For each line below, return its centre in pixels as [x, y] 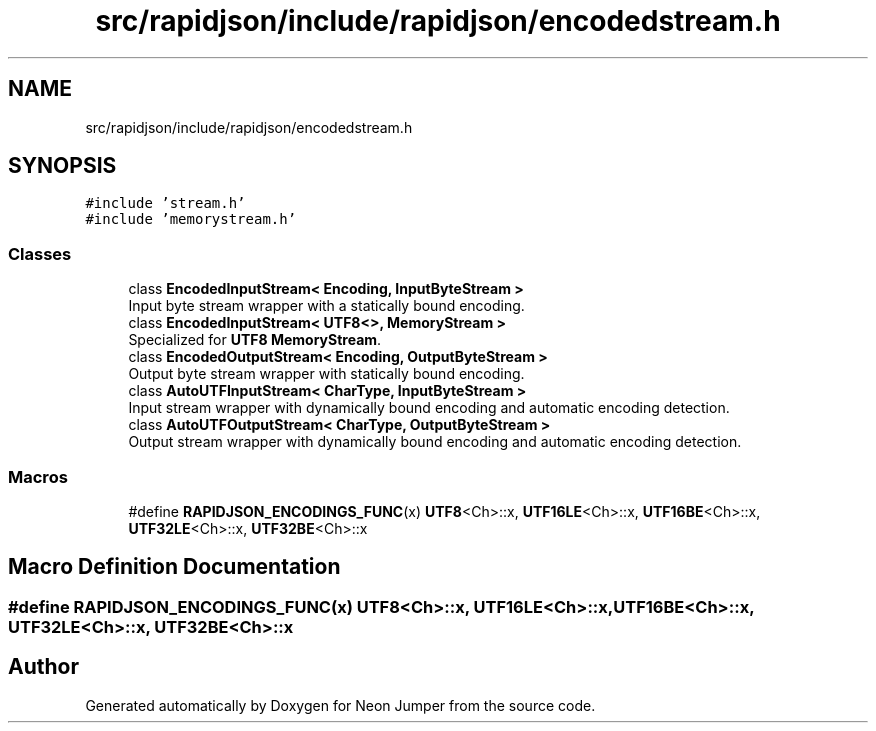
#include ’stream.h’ [165, 203]
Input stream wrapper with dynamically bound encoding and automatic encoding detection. [429, 408]
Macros [38, 476]
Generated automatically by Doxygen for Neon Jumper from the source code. [340, 705]
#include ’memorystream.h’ [191, 219]
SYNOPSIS [62, 166]
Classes [40, 253]
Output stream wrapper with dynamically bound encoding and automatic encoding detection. [435, 442]
